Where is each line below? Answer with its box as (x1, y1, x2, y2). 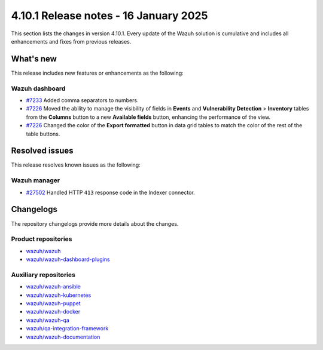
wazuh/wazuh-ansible (26, 283, 81, 290)
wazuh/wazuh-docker (26, 308, 81, 315)
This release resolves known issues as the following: (11, 161, 141, 168)
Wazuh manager (11, 176, 60, 185)
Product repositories (11, 235, 72, 243)
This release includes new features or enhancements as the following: (11, 69, 184, 76)
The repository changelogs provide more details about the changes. (11, 220, 179, 227)
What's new (11, 54, 57, 64)
